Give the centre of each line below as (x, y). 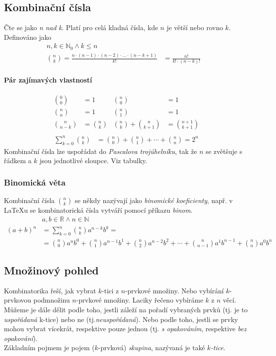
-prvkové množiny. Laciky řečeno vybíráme (140, 300)
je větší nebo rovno (195, 27)
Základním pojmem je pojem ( (49, 348)
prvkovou (18, 300)
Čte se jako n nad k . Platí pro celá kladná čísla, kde (81, 27)
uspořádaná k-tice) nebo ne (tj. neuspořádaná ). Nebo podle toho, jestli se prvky (121, 319)
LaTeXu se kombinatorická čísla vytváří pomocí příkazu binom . (98, 210)
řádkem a (18, 161)
